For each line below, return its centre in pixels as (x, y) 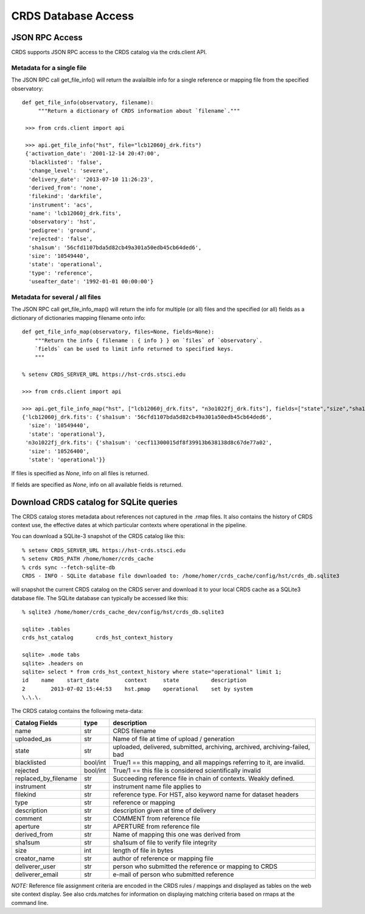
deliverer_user (35, 866)
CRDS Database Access (72, 16)
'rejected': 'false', (61, 239)
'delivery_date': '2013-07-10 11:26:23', (91, 179)
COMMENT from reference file (157, 818)
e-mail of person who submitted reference (173, 874)
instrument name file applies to (157, 786)
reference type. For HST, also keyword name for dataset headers (206, 794)
